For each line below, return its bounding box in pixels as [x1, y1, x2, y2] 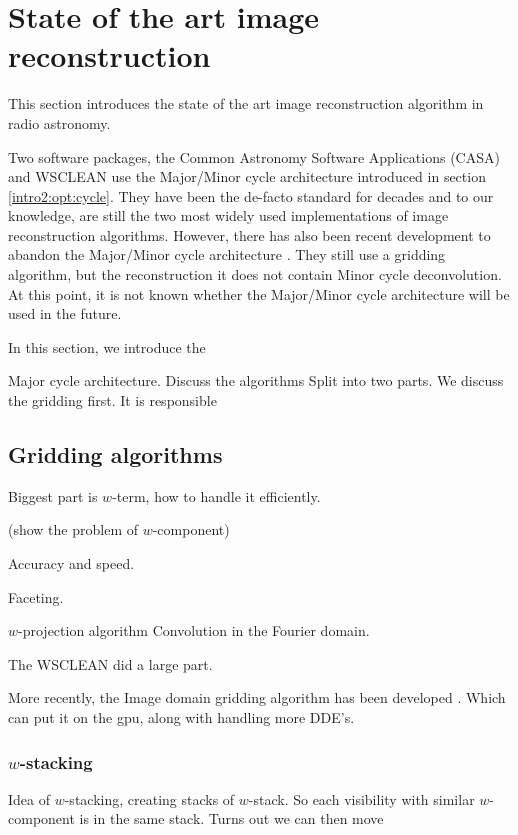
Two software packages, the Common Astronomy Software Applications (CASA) [8, 146, 500, 167]
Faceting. [8, 586, 64, 607]
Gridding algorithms [8, 439, 223, 470]
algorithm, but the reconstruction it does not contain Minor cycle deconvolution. [8, 264, 502, 285]
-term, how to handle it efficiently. [112, 485, 321, 506]
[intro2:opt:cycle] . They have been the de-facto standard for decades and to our [8, 185, 494, 206]
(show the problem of [8, 519, 139, 540]
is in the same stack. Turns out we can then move [79, 808, 384, 829]
